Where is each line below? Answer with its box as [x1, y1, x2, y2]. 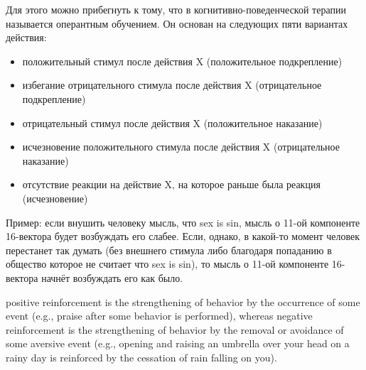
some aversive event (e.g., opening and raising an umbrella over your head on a [6, 336, 350, 351]
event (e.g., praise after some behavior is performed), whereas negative [6, 308, 313, 323]
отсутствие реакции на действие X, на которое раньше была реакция [22, 177, 321, 192]
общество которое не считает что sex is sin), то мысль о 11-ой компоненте [6, 256, 329, 271]
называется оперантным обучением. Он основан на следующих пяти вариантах [6, 16, 348, 31]
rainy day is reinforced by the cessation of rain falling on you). [6, 349, 277, 364]
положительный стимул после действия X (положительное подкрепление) [22, 53, 343, 68]
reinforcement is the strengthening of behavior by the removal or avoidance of [6, 322, 344, 337]
